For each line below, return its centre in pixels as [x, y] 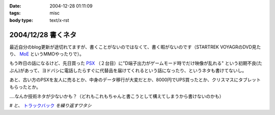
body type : [21, 20]
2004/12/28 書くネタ [43, 35]
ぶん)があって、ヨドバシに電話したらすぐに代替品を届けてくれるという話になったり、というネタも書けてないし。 [128, 70]
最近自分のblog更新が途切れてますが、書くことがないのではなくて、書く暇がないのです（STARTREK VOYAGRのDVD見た [135, 47]
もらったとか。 [25, 87]
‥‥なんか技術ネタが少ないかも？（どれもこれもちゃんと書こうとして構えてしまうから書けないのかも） [117, 96]
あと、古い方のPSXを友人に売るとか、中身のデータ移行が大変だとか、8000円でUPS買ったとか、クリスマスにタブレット [135, 80]
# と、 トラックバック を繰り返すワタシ [50, 106]
